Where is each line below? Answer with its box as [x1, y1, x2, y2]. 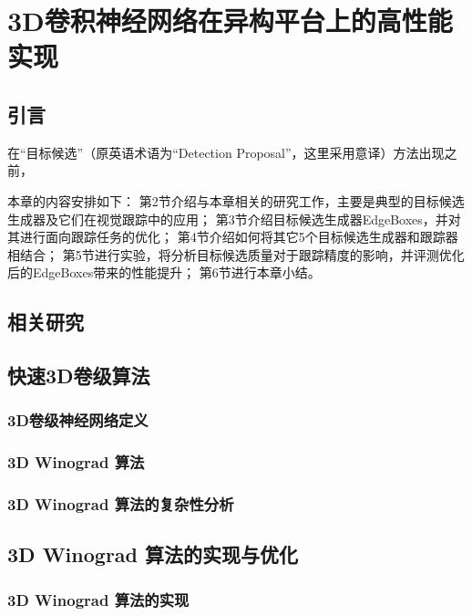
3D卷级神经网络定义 [7, 409, 149, 432]
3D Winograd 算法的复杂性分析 [7, 493, 234, 516]
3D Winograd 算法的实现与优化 [7, 540, 299, 569]
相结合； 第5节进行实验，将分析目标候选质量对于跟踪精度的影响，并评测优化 [7, 245, 465, 264]
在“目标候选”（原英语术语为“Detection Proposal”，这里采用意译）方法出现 [7, 142, 445, 162]
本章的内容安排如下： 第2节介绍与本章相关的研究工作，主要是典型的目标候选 [7, 191, 465, 210]
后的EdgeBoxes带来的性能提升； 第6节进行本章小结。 [7, 263, 321, 282]
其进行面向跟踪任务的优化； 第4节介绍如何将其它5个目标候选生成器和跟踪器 [7, 227, 458, 246]
